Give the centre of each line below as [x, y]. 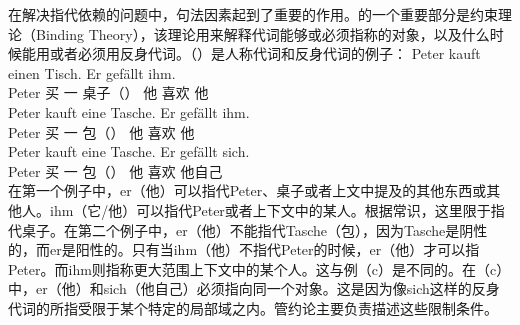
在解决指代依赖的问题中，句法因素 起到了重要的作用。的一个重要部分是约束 [253, 14]
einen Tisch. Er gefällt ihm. [92, 72]
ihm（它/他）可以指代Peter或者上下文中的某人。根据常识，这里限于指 [277, 209]
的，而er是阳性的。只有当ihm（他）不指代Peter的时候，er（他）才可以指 [244, 249]
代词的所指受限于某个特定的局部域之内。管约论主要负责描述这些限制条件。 [253, 307]
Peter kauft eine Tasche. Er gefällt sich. [129, 151]
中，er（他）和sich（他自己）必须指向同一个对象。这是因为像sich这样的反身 [254, 288]
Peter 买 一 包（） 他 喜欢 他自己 [115, 170]
